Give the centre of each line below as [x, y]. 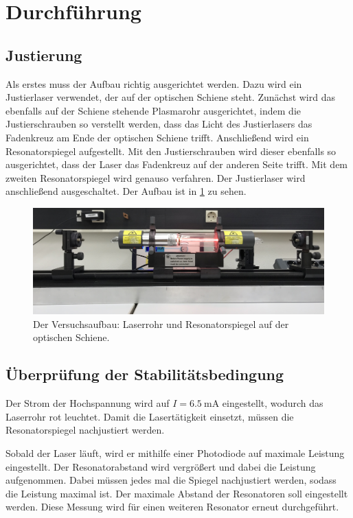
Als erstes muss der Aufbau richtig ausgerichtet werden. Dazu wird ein [154, 83]
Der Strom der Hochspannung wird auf [88, 403]
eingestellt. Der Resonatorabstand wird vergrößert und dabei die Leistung [161, 466]
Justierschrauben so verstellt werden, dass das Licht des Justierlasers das [159, 124]
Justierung [44, 55]
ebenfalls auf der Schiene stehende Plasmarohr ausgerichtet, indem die [153, 110]
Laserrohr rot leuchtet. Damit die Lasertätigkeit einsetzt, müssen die [150, 416]
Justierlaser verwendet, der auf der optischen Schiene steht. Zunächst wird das [170, 97]
